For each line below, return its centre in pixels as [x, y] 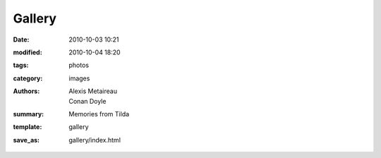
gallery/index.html [95, 140]
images [79, 78]
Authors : [26, 91]
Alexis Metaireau [93, 91]
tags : [21, 65]
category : [28, 78]
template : [28, 127]
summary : [29, 114]
